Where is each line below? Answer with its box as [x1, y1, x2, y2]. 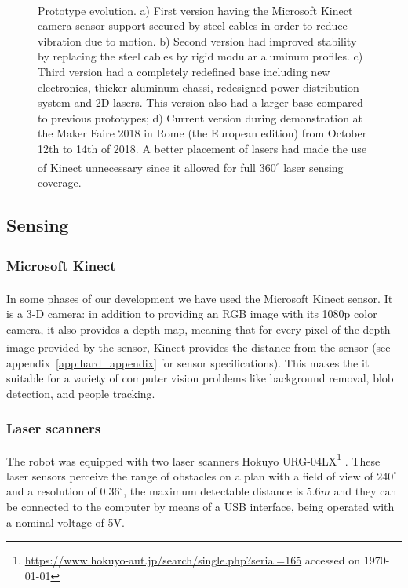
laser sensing [283, 159, 344, 175]
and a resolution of [6, 483, 97, 499]
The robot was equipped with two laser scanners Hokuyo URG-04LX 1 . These [6, 450, 381, 469]
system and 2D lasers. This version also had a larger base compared [38, 94, 363, 111]
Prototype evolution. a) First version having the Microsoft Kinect [38, 2, 353, 18]
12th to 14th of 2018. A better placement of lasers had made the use [38, 141, 367, 156]
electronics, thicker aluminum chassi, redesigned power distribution [38, 79, 359, 95]
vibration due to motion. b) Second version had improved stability [38, 32, 357, 49]
